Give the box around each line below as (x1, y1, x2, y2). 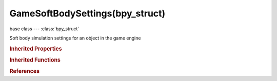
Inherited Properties (9, 45, 63, 52)
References (9, 68, 40, 75)
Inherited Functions (9, 56, 61, 64)
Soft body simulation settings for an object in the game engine (9, 35, 141, 41)
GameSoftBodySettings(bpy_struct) (9, 8, 166, 19)
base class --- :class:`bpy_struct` (9, 26, 80, 32)
